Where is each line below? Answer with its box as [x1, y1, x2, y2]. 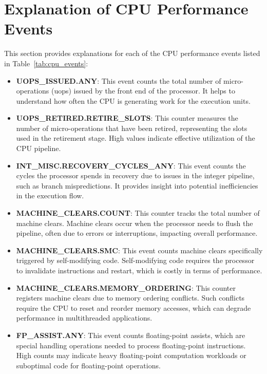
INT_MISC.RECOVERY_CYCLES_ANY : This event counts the [16, 160, 246, 171]
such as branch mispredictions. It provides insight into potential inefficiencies [16, 180, 258, 191]
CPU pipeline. [16, 143, 61, 154]
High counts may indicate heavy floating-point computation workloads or [16, 350, 246, 361]
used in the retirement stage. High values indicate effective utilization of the [16, 133, 255, 143]
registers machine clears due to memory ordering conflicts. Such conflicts [16, 292, 245, 303]
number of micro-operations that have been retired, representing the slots [16, 122, 247, 133]
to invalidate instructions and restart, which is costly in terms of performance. [16, 265, 262, 275]
